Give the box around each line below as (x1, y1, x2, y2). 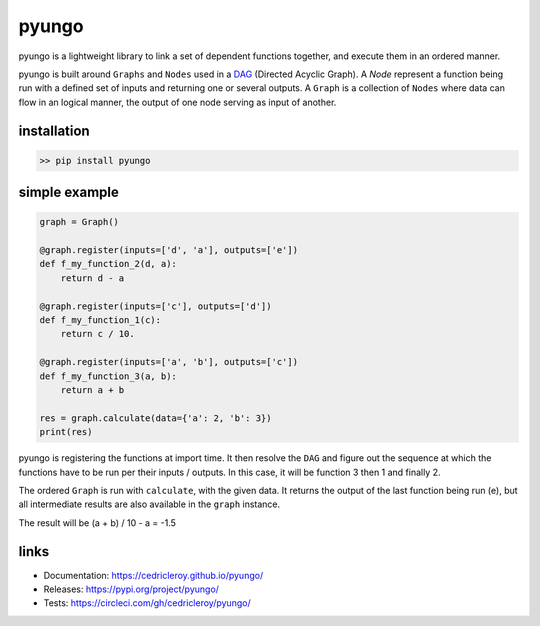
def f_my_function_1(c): (39, 315, 162, 326)
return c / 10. (60, 328, 135, 340)
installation (18, 122, 90, 139)
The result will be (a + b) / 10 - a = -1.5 (18, 516, 177, 529)
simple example (18, 184, 120, 201)
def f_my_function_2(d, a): (39, 258, 177, 270)
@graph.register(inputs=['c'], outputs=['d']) (39, 300, 272, 312)
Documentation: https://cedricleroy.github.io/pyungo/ (43, 569, 264, 581)
